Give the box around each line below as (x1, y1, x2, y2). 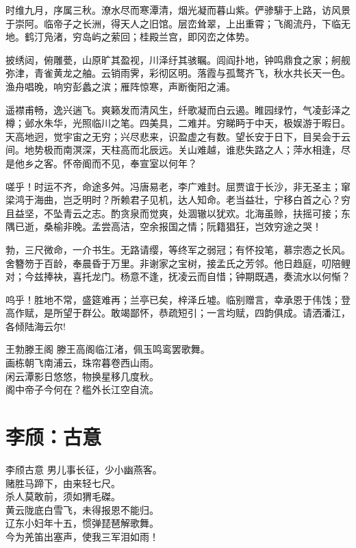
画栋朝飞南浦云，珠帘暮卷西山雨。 (5, 356, 159, 370)
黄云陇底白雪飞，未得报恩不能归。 (5, 502, 159, 516)
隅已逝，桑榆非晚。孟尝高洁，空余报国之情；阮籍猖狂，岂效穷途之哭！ (5, 219, 322, 234)
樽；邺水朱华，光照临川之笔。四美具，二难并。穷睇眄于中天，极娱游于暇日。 (5, 116, 351, 130)
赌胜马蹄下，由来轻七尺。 (5, 475, 120, 490)
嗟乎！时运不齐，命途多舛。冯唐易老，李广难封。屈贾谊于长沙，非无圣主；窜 (5, 179, 351, 193)
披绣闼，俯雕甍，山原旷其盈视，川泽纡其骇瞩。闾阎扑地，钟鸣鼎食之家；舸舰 (5, 52, 351, 66)
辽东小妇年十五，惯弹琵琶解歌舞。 (5, 516, 159, 530)
